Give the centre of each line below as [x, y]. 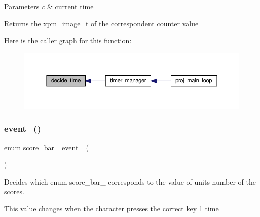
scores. [14, 191]
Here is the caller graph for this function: [68, 40]
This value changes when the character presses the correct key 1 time [112, 208]
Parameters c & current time [49, 6]
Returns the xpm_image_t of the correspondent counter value [101, 23]
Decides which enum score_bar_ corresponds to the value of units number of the [130, 181]
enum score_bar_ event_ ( [46, 147]
